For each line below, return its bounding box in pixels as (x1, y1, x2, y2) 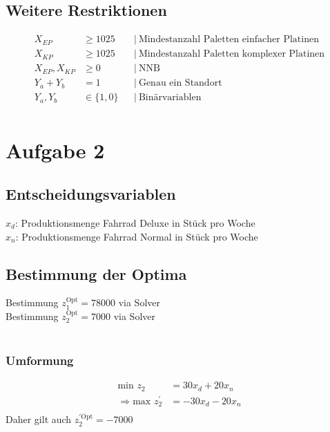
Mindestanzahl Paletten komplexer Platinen (138, 49, 325, 59)
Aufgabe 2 (6, 135, 105, 164)
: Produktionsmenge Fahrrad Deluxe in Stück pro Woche (14, 215, 255, 229)
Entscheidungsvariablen (6, 183, 176, 205)
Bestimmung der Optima (6, 263, 187, 284)
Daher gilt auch (6, 412, 72, 426)
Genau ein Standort (138, 78, 222, 88)
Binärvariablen (138, 93, 202, 103)
